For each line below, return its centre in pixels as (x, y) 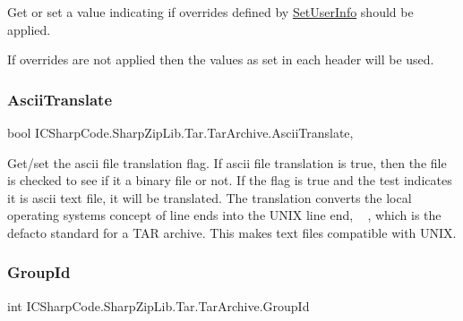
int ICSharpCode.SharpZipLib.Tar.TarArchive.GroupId (159, 305)
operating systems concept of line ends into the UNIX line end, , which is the (224, 215)
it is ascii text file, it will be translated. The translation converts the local (210, 197)
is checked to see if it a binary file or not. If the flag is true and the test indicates (230, 180)
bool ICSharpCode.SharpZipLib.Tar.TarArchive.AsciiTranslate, (180, 132)
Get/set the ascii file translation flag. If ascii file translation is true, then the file (227, 162)
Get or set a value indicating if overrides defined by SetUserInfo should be (210, 12)
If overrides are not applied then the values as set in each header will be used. (221, 59)
